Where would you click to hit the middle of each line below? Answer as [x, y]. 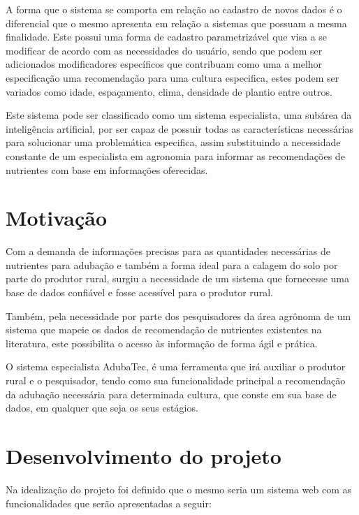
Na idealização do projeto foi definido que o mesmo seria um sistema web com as [179, 489]
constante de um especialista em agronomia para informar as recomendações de [175, 155]
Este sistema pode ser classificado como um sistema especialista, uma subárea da [179, 115]
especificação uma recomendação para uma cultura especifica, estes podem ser [173, 77]
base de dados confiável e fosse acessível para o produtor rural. [139, 292]
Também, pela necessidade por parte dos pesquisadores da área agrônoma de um [178, 315]
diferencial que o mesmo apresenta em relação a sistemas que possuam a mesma [176, 23]
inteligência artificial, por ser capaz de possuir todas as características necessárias [179, 128]
